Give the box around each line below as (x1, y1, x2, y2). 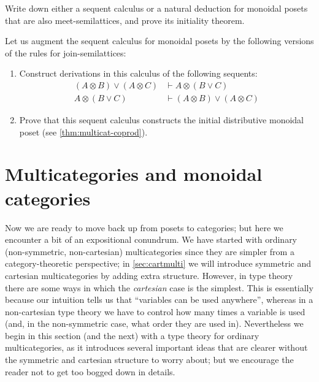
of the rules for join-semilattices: (5, 46, 126, 59)
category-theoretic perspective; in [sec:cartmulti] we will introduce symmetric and (5, 257, 312, 270)
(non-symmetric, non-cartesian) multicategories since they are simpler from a (5, 245, 294, 258)
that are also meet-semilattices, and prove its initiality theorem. (5, 13, 245, 26)
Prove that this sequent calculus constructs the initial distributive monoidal (19, 113, 304, 126)
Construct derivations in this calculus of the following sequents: (19, 67, 258, 80)
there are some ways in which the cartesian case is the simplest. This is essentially (5, 281, 313, 294)
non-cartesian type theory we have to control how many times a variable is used (5, 305, 306, 318)
